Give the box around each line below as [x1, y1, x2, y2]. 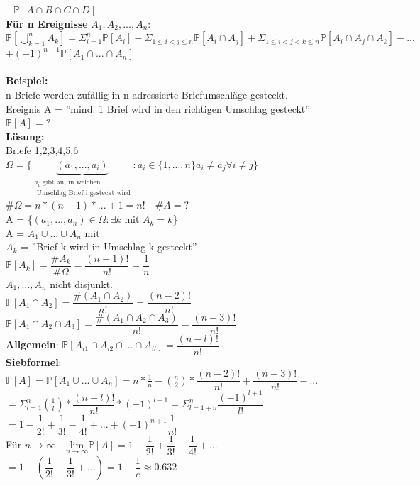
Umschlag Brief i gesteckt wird [36, 189, 131, 197]
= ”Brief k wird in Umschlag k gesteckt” [21, 239, 197, 254]
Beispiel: [6, 73, 48, 88]
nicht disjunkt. [50, 276, 113, 291]
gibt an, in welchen [42, 178, 101, 186]
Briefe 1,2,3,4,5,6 [6, 143, 79, 158]
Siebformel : [6, 354, 62, 369]
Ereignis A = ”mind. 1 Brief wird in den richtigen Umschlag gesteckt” [6, 101, 310, 116]
